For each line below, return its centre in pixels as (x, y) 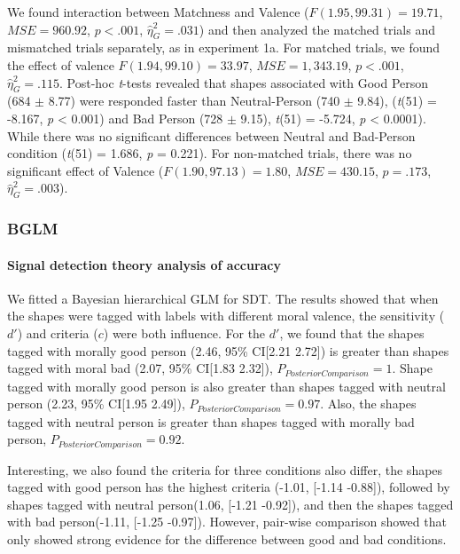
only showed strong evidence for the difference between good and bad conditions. (227, 539)
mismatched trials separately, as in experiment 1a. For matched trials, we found (224, 47)
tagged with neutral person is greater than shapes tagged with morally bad (211, 421)
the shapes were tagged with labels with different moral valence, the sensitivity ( (226, 316)
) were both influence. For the (184, 332)
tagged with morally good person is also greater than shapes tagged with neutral (226, 386)
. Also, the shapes (368, 404)
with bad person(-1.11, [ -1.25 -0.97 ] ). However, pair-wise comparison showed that (227, 522)
